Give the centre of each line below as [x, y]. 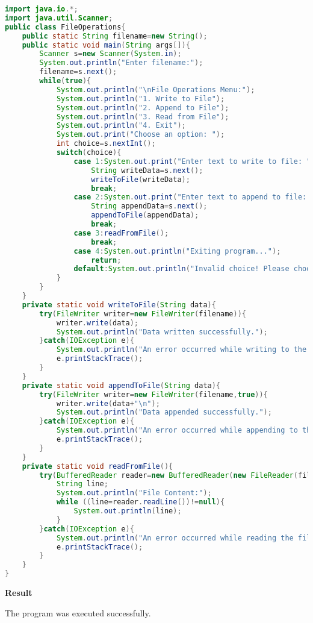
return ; [106, 260]
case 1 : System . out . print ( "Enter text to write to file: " [192, 161]
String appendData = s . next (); [149, 206]
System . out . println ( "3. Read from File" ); [143, 117]
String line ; [82, 484]
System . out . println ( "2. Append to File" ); [143, 108]
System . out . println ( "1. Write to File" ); [141, 99]
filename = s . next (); [78, 72]
